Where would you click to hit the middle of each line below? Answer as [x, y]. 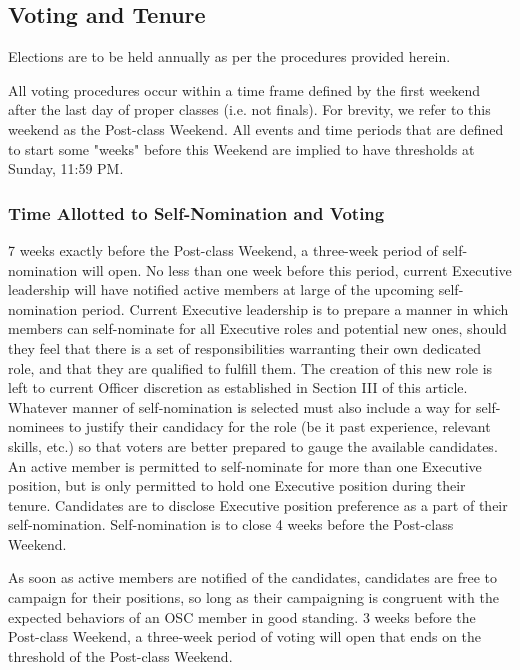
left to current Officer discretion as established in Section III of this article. [238, 387]
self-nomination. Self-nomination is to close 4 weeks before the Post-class [231, 524]
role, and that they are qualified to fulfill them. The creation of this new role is [250, 367]
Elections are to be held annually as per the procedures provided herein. [229, 56]
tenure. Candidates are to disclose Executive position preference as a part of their [258, 504]
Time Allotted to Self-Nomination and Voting [196, 212]
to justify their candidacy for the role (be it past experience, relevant [279, 426]
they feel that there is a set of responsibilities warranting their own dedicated [245, 347]
